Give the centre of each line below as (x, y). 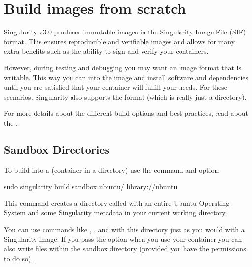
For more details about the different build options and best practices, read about (126, 113)
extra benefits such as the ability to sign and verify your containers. (106, 51)
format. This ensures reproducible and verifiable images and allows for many (120, 41)
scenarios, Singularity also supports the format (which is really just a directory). (125, 96)
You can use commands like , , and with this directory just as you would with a (124, 229)
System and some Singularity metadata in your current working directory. (116, 213)
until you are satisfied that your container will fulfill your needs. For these (116, 87)
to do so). (18, 258)
